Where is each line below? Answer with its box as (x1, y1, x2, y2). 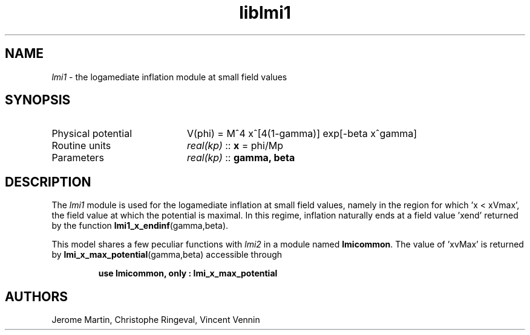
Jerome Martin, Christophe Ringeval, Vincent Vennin (51, 314, 260, 325)
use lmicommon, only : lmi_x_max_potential (98, 268, 278, 279)
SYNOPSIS (5, 92, 71, 108)
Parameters (51, 152, 104, 164)
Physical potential (51, 127, 132, 140)
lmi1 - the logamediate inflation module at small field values (51, 71, 287, 82)
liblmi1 (239, 2, 291, 23)
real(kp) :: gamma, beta (186, 152, 295, 164)
